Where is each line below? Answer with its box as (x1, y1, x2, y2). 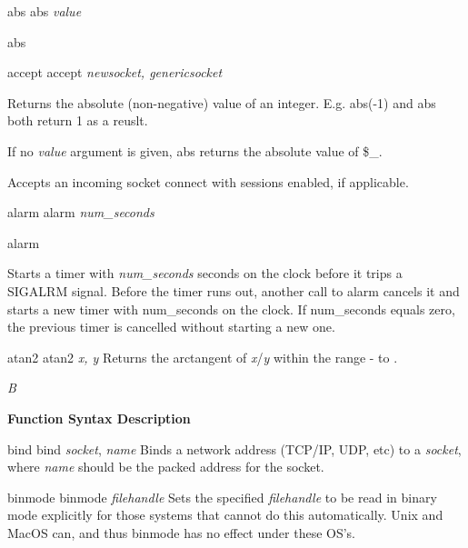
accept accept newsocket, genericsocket (7, 63, 223, 82)
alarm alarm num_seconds (7, 203, 154, 222)
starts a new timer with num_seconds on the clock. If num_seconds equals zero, (7, 299, 455, 318)
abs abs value (7, 2, 82, 20)
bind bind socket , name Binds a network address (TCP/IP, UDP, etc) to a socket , (7, 439, 462, 458)
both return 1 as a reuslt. (7, 111, 148, 130)
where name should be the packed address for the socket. (7, 457, 324, 476)
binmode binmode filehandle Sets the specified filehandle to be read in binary (7, 487, 437, 506)
